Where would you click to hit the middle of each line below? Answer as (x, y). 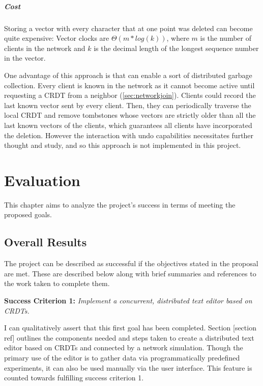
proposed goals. (28, 214)
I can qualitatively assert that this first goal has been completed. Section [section (130, 328)
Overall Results (46, 242)
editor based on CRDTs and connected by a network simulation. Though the (124, 348)
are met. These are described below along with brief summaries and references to (130, 273)
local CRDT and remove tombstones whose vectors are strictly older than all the (130, 115)
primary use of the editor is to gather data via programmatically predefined (122, 357)
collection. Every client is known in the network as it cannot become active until (129, 85)
